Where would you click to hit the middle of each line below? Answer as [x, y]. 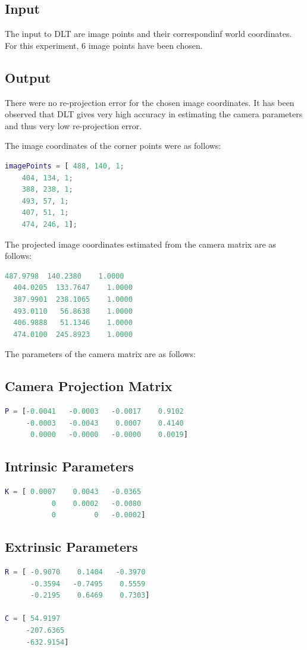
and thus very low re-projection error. [73, 125]
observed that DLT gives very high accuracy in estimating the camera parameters [154, 114]
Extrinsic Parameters [71, 547]
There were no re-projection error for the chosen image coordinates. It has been [150, 102]
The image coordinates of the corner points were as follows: [113, 146]
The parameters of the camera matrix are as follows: [100, 354]
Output [28, 77]
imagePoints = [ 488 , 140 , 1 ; [65, 166]
